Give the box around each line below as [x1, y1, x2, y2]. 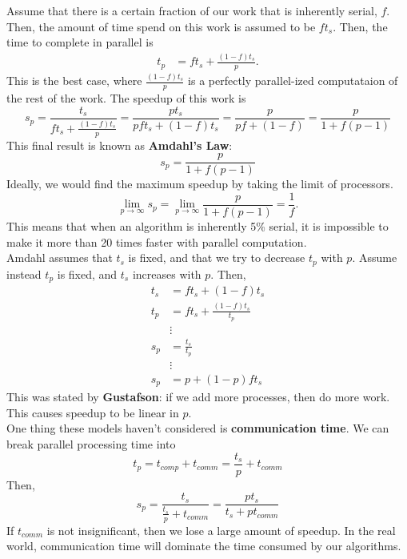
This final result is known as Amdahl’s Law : [6, 136, 233, 153]
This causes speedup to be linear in [6, 404, 179, 420]
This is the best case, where [6, 72, 142, 89]
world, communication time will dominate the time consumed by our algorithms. [6, 537, 401, 554]
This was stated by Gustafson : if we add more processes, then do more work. [6, 388, 390, 405]
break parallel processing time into [6, 436, 176, 452]
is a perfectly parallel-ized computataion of [188, 72, 398, 89]
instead [6, 265, 42, 282]
